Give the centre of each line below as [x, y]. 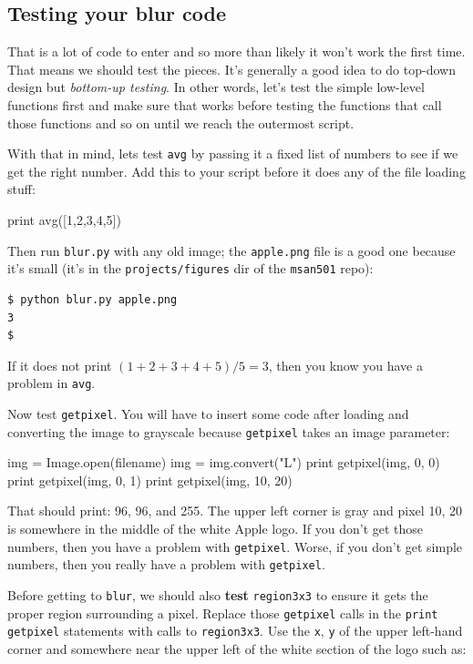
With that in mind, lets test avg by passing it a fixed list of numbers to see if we [233, 153]
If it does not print [60, 365]
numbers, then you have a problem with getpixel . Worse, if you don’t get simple [235, 546]
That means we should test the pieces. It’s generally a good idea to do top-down [231, 69]
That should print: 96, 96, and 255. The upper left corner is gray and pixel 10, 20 [235, 511]
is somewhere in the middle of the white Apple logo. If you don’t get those [216, 529]
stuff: [21, 189]
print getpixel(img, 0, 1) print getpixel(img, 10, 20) [150, 480]
